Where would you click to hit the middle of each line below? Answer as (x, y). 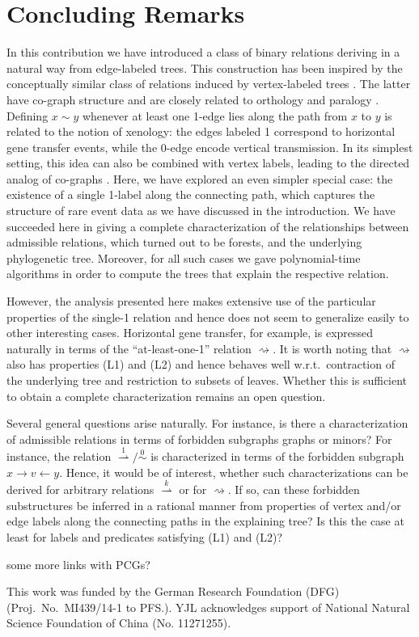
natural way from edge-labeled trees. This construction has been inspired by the (205, 67)
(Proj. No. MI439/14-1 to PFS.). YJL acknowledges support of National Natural (208, 607)
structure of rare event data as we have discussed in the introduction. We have (201, 211)
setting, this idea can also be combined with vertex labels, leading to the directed (208, 163)
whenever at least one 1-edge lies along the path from (215, 115)
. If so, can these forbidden (294, 489)
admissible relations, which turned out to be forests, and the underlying (184, 242)
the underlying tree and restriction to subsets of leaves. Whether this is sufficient (207, 380)
